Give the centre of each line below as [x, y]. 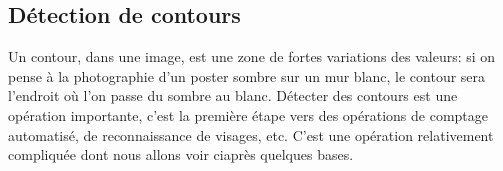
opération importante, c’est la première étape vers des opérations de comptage [248, 114]
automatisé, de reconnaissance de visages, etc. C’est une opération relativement [251, 134]
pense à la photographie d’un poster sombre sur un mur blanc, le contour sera [247, 75]
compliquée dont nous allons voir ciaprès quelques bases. [181, 154]
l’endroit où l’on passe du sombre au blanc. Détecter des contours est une [233, 95]
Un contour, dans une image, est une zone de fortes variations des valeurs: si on [252, 56]
